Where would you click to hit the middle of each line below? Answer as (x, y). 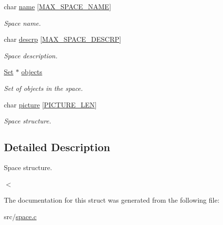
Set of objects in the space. (44, 88)
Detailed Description (57, 147)
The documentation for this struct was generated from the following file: (112, 200)
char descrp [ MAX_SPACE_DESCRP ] (63, 39)
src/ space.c (20, 216)
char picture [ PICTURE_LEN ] (50, 104)
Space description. (31, 55)
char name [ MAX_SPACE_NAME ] (58, 6)
